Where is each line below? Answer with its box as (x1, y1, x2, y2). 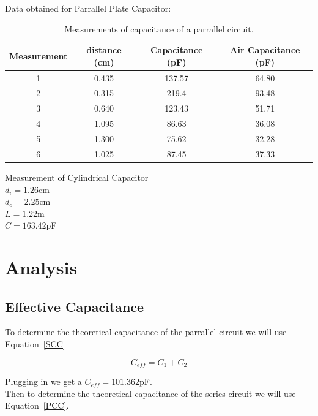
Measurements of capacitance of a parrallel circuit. (64, 22, 254, 35)
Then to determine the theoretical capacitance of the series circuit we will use (5, 387, 296, 399)
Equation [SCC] (5, 338, 65, 350)
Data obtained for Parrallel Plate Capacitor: (5, 2, 171, 14)
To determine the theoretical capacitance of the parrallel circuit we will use (5, 325, 287, 338)
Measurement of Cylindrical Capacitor (5, 170, 149, 183)
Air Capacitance (230, 43, 300, 56)
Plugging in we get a (5, 375, 82, 388)
